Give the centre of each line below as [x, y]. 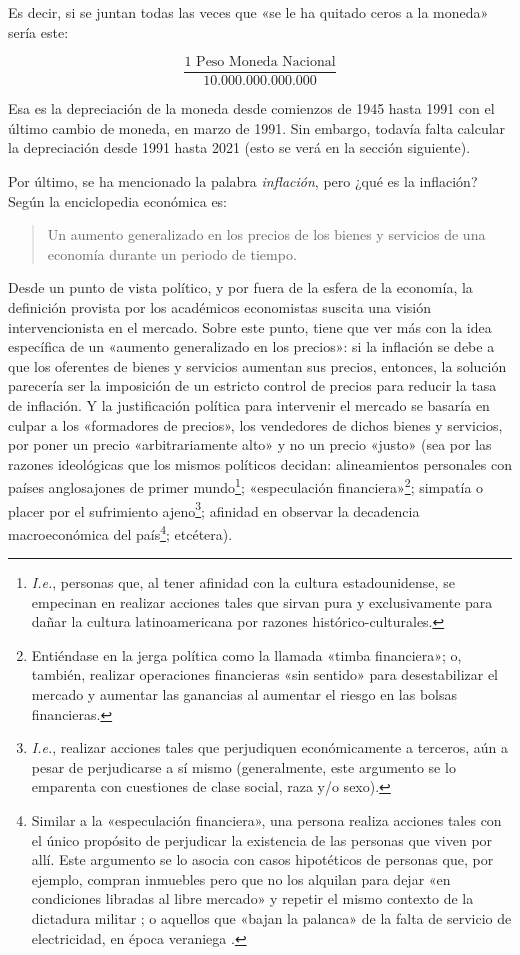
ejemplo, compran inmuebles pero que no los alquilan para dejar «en [241, 878]
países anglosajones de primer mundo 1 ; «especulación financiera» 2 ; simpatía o [246, 485]
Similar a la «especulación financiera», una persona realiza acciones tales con [266, 820]
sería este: [38, 31]
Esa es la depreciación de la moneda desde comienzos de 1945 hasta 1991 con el [251, 108]
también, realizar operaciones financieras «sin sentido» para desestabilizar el [264, 674]
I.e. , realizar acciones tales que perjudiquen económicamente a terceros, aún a [270, 747]
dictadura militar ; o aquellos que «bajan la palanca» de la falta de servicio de [271, 918]
